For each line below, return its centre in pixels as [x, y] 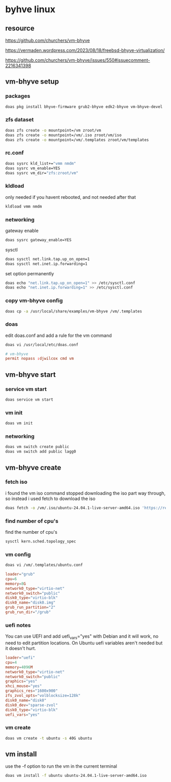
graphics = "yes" [21, 682]
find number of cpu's [32, 521]
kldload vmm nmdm [24, 206]
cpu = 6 [11, 579]
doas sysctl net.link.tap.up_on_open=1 [48, 259]
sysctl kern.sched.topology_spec [41, 541]
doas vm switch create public [37, 447]
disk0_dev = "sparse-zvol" [32, 705]
